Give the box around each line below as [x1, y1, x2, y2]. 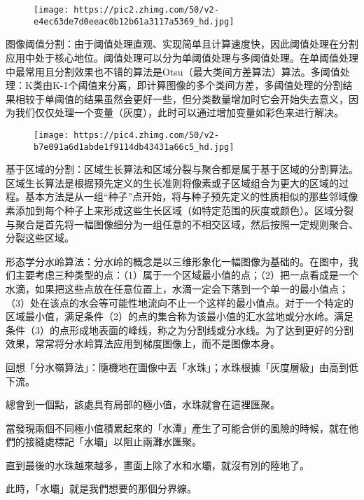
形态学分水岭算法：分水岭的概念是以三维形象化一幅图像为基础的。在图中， [6, 254, 349, 268]
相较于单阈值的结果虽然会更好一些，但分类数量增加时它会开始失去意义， [15, 91, 349, 106]
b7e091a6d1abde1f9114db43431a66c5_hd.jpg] [34, 141, 234, 152]
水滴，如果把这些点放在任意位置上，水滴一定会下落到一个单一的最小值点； [6, 281, 349, 296]
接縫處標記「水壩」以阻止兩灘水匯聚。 [24, 434, 202, 449]
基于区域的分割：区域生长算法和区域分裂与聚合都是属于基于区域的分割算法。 [6, 162, 358, 176]
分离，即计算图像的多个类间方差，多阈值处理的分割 [107, 78, 343, 92]
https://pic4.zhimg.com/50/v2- [73, 130, 219, 140]
